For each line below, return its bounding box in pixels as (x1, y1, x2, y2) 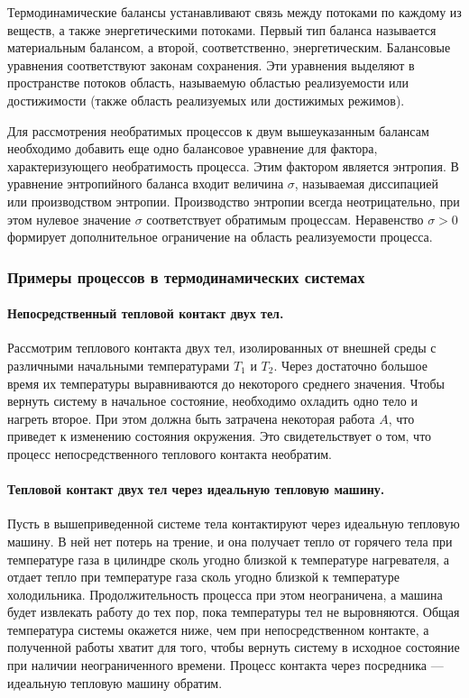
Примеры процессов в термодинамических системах (7, 265, 365, 288)
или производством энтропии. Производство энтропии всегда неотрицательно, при (7, 191, 460, 210)
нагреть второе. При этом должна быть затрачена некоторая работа (7, 409, 375, 427)
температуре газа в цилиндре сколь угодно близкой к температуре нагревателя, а (7, 549, 450, 568)
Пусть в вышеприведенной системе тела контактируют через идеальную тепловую (7, 514, 460, 533)
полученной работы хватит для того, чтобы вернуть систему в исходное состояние (7, 638, 460, 657)
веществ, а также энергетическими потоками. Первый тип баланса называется (7, 20, 437, 39)
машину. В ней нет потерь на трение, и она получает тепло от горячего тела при (7, 531, 453, 550)
